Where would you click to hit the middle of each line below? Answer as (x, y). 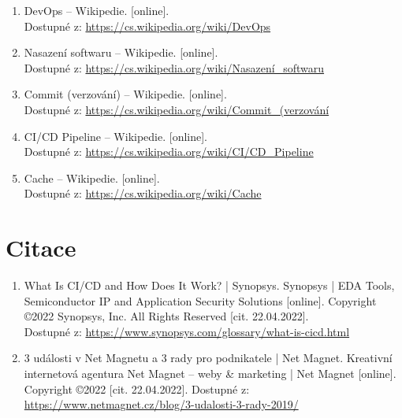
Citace (41, 248)
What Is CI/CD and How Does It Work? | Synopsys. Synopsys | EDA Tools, (209, 285)
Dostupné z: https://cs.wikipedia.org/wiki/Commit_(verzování (177, 109)
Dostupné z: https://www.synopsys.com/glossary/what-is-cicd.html (187, 331)
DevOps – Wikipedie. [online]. (97, 10)
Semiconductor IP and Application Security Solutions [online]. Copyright (200, 300)
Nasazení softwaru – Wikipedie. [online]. (121, 52)
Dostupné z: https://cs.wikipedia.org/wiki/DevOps (147, 26)
